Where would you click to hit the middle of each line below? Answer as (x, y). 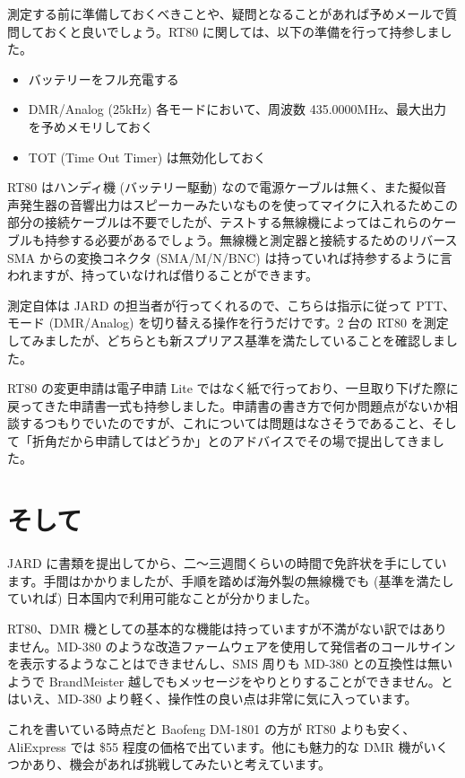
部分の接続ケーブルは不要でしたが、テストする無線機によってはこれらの (220, 222)
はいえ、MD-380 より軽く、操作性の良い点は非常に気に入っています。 (212, 699)
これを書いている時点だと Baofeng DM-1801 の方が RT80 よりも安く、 (211, 728)
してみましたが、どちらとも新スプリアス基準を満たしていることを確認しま (226, 340)
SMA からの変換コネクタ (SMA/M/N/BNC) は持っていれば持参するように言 (230, 257)
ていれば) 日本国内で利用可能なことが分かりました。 (163, 598)
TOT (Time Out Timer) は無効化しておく (147, 157)
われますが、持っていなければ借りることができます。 (163, 275)
